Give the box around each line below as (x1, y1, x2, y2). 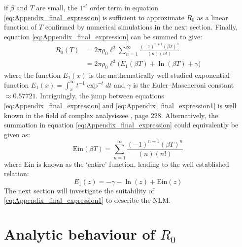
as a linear (197, 12, 228, 22)
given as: (4, 129, 30, 139)
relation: (4, 168, 29, 179)
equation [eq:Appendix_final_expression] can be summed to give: (4, 31, 203, 41)
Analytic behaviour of (4, 224, 155, 244)
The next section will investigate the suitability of (4, 185, 154, 195)
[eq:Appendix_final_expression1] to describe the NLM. (4, 195, 171, 205)
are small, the (36, 2, 77, 12)
